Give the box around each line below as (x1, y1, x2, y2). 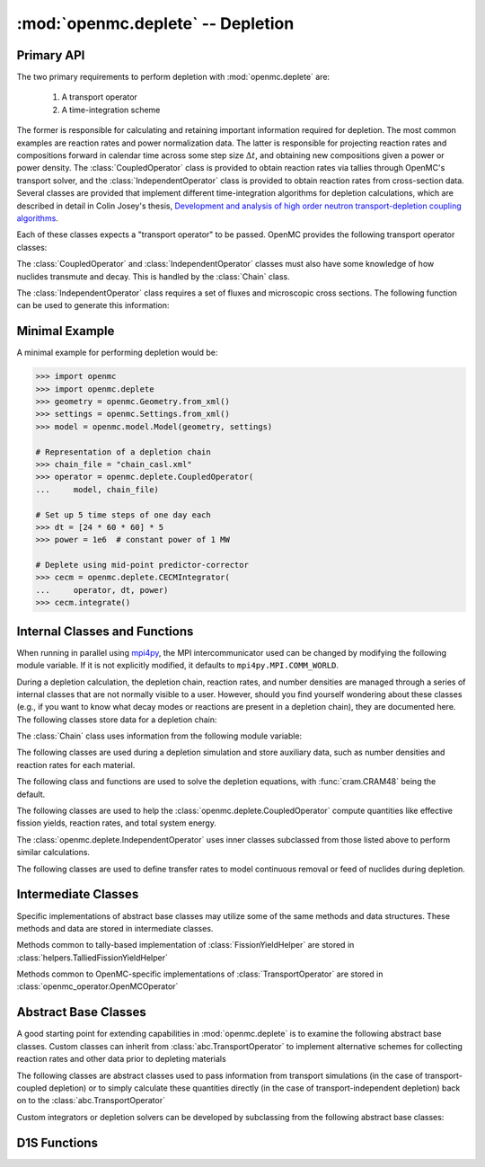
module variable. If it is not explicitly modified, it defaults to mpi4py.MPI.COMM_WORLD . (16, 660, 339, 671)
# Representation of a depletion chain (35, 446, 211, 457)
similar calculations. (16, 847, 90, 858)
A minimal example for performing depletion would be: (16, 347, 218, 358)
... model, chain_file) (35, 484, 159, 494)
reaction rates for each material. (16, 759, 136, 770)
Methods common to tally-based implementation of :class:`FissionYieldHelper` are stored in (16, 940, 355, 950)
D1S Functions (16, 1135, 99, 1150)
